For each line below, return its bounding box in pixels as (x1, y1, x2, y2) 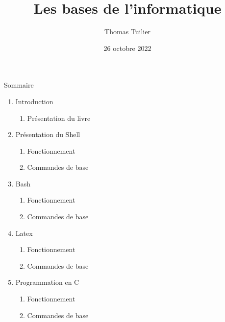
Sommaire (4, 80, 34, 90)
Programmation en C (15, 277, 79, 287)
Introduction (15, 96, 53, 106)
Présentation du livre (27, 113, 91, 123)
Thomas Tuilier (104, 26, 150, 37)
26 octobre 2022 (103, 43, 151, 53)
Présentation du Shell (15, 129, 80, 139)
